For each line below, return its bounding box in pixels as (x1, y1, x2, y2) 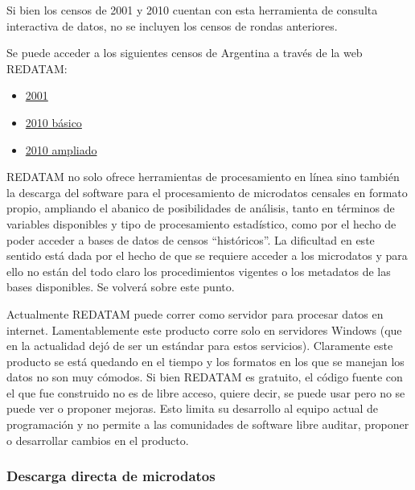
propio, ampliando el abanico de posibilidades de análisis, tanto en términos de (6, 200, 395, 216)
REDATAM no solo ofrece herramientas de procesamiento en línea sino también (6, 168, 400, 185)
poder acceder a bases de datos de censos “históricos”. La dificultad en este (6, 231, 375, 248)
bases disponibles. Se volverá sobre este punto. (6, 278, 235, 295)
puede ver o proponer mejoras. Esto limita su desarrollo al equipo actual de (6, 400, 378, 417)
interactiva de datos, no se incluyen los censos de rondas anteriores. (6, 17, 338, 34)
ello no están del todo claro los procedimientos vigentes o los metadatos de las (6, 262, 391, 279)
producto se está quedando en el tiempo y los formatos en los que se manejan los (6, 352, 405, 369)
